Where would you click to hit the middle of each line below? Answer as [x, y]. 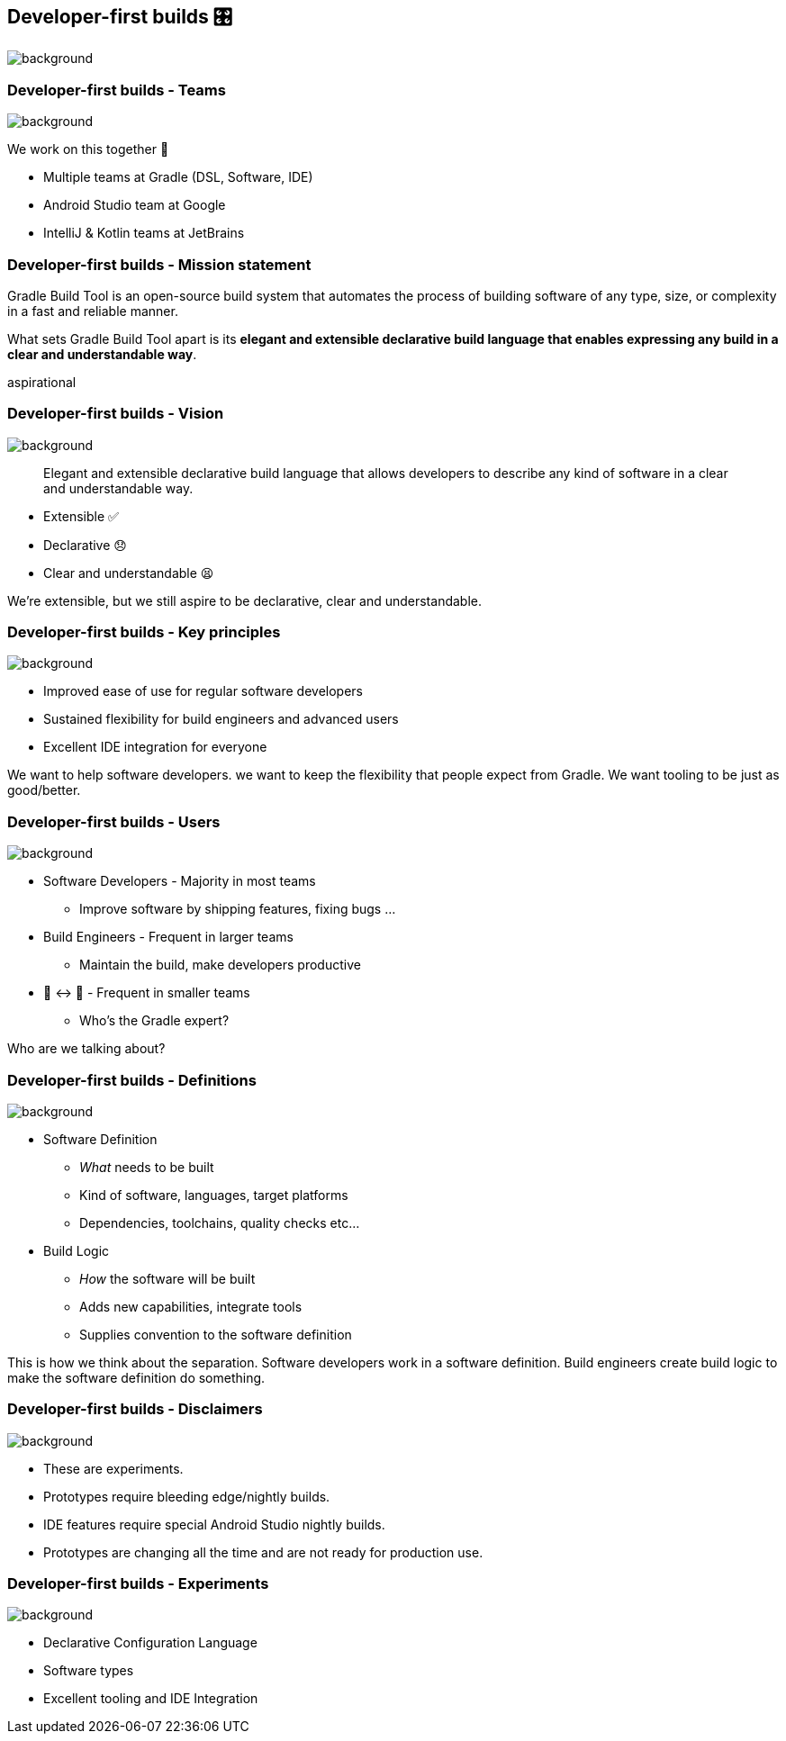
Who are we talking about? [86, 1049]
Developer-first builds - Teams [117, 90]
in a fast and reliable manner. [93, 311]
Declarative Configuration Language [150, 1643]
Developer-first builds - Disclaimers [135, 1409]
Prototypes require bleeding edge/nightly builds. [187, 1496]
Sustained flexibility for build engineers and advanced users [221, 719]
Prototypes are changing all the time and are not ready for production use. [263, 1552]
